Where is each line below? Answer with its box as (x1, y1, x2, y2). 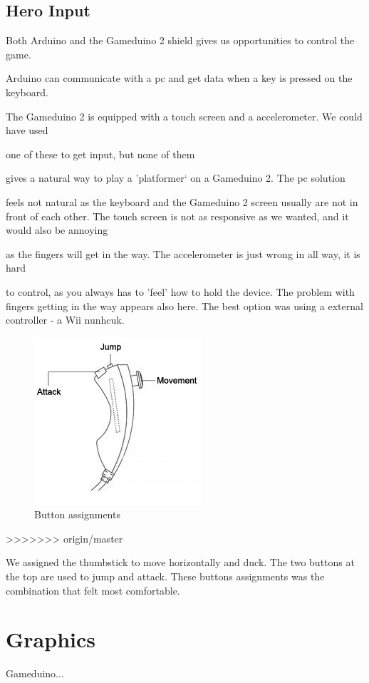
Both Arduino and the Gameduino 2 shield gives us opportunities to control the (6, 33, 355, 48)
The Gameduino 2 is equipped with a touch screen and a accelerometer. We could (6, 108, 363, 123)
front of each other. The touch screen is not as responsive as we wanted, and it (6, 208, 349, 223)
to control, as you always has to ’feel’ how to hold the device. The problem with (6, 284, 355, 299)
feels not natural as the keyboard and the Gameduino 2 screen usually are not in (6, 194, 358, 209)
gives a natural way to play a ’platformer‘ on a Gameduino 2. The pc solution (6, 170, 345, 185)
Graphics (6, 625, 95, 654)
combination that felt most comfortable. (6, 582, 180, 597)
